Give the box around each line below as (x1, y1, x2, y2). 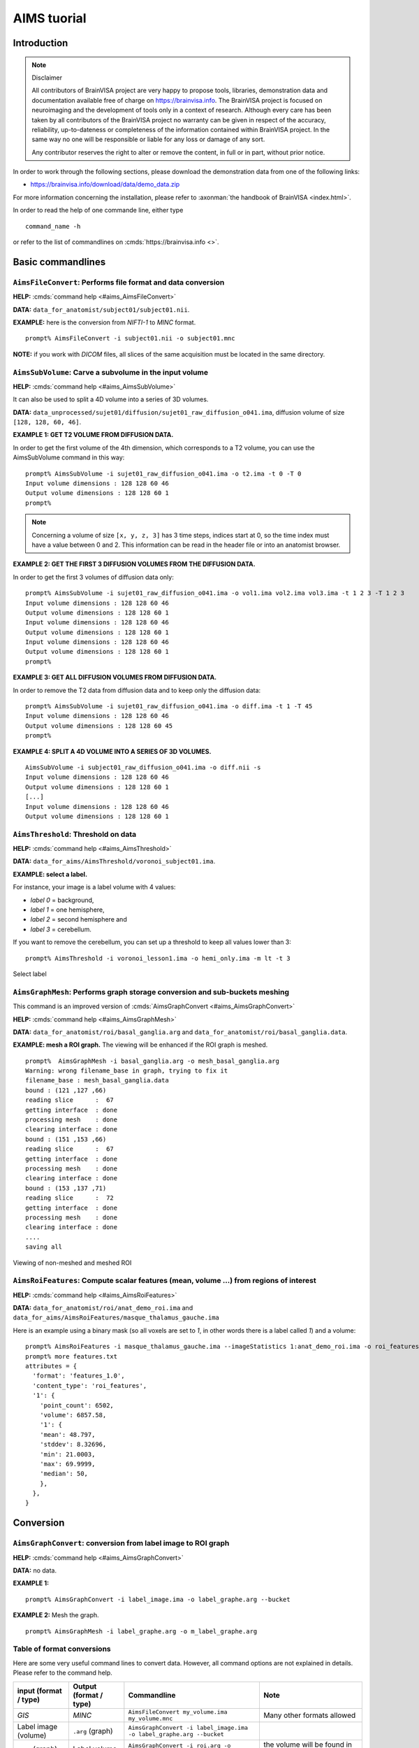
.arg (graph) (73, 1726, 113, 1735)
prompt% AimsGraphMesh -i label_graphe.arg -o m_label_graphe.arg (25, 1627, 258, 1635)
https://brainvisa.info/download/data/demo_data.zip (30, 180, 180, 189)
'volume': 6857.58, (39, 1411, 107, 1419)
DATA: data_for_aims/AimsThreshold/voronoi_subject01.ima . (13, 857, 216, 866)
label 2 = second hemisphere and (30, 915, 127, 924)
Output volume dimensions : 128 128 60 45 (25, 722, 173, 730)
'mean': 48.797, (39, 1431, 96, 1438)
